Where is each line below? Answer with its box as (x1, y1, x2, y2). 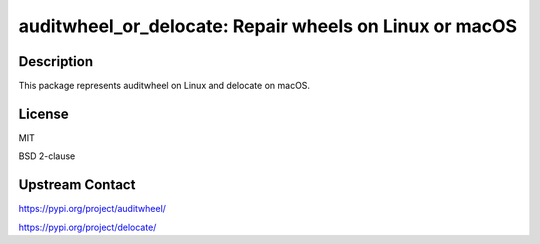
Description (18, 53, 94, 70)
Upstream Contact (18, 176, 136, 194)
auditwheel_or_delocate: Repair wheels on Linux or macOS (18, 15, 518, 37)
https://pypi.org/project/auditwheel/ (18, 203, 167, 215)
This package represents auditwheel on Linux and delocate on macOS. (18, 80, 310, 92)
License (18, 105, 69, 122)
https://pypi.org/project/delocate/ (18, 221, 157, 233)
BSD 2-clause (18, 150, 76, 162)
